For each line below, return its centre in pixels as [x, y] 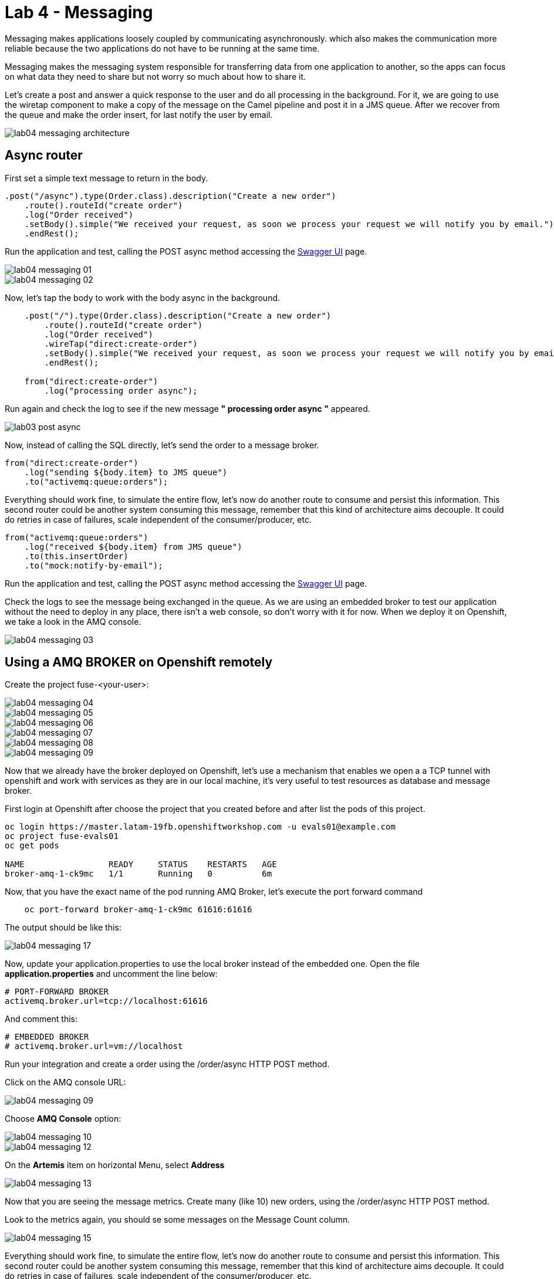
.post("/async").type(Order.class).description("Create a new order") [170, 196]
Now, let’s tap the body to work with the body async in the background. [143, 297]
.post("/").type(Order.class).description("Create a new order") [178, 315]
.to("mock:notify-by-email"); [94, 565]
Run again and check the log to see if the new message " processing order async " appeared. [188, 408]
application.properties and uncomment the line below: [111, 974]
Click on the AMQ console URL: [65, 1082]
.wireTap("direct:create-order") [121, 344]
